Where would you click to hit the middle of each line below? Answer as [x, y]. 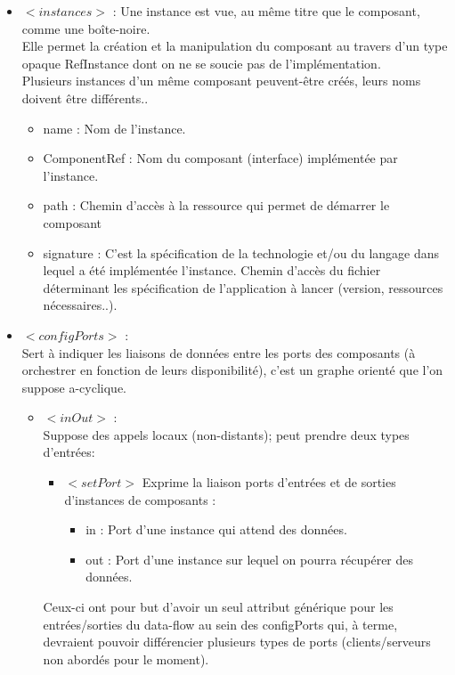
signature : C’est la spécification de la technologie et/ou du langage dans [241, 252]
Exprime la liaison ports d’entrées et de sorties [269, 482]
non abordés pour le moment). [126, 659]
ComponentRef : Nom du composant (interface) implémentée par [220, 158]
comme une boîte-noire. [86, 28]
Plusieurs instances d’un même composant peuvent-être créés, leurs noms [221, 81]
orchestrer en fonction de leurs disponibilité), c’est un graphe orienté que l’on [232, 370]
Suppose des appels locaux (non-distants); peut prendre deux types [226, 434]
